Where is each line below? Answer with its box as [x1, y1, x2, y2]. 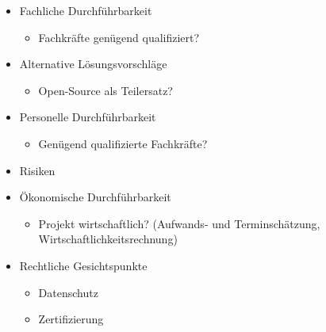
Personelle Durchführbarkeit [19, 109, 156, 125]
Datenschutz [38, 284, 98, 300]
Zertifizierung [38, 311, 104, 327]
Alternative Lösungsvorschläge [19, 55, 167, 72]
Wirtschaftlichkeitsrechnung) [38, 231, 178, 247]
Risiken [19, 162, 56, 178]
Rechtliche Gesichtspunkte [19, 257, 148, 273]
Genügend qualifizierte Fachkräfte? [38, 135, 208, 151]
